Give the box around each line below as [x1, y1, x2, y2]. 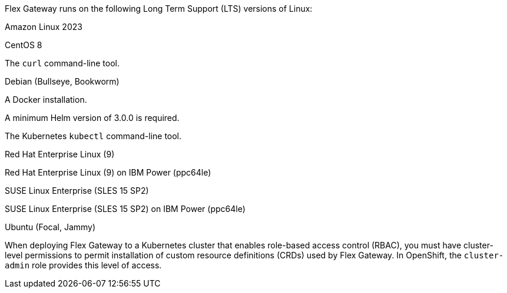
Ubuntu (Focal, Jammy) [5, 222, 96, 232]
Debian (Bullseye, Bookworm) [5, 76, 120, 86]
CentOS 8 [5, 40, 42, 50]
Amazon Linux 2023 [5, 22, 82, 32]
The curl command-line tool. [5, 58, 120, 68]
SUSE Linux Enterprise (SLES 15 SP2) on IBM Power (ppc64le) [5, 204, 246, 214]
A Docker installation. [5, 95, 87, 105]
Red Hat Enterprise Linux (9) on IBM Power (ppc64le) [5, 167, 211, 177]
